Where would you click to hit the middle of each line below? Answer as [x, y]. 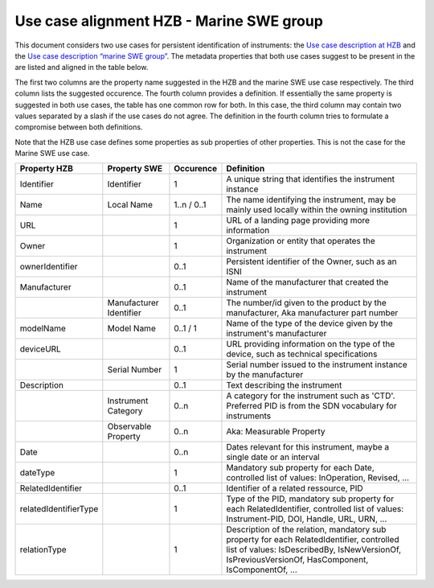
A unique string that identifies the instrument [311, 179]
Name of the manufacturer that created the [307, 282]
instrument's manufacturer [276, 334]
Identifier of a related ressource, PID [295, 488]
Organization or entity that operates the [301, 241]
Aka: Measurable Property [276, 432]
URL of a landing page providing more [298, 220]
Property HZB [47, 169]
